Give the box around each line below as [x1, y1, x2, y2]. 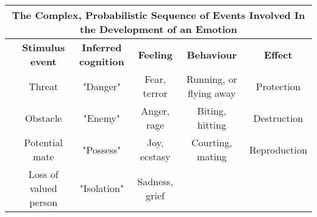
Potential [24, 135, 63, 149]
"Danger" [82, 79, 121, 93]
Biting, [197, 104, 227, 118]
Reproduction [249, 142, 307, 157]
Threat [29, 79, 59, 93]
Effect [264, 47, 293, 62]
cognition [79, 54, 124, 68]
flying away [188, 86, 236, 100]
